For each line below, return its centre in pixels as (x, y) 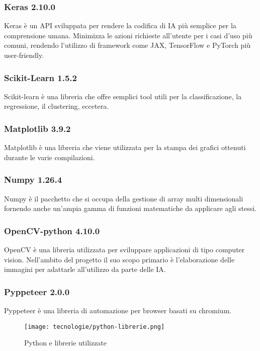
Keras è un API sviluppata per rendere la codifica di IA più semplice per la (120, 25)
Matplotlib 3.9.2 (37, 128)
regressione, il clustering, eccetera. (57, 106)
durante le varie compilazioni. (50, 157)
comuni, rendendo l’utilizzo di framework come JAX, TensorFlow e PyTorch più (127, 45)
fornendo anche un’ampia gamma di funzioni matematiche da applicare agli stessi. (130, 208)
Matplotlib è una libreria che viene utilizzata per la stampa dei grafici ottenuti (125, 147)
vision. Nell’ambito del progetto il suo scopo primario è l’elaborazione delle (119, 259)
